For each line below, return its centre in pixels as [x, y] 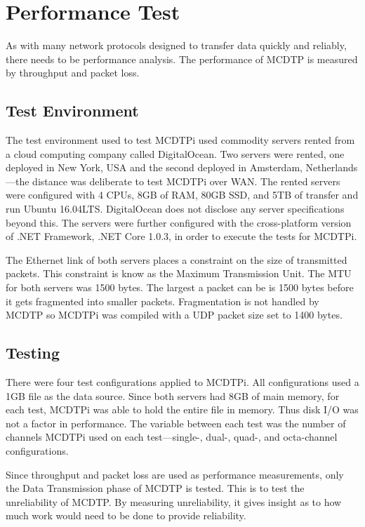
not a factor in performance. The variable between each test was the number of [176, 423]
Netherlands [332, 167]
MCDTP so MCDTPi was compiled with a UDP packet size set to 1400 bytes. [174, 315]
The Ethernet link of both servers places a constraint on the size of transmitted [177, 259]
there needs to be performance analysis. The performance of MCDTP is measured [182, 59]
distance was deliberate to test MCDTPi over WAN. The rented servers [186, 181]
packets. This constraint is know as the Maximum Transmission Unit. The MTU [179, 273]
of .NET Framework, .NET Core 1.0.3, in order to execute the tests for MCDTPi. [181, 236]
